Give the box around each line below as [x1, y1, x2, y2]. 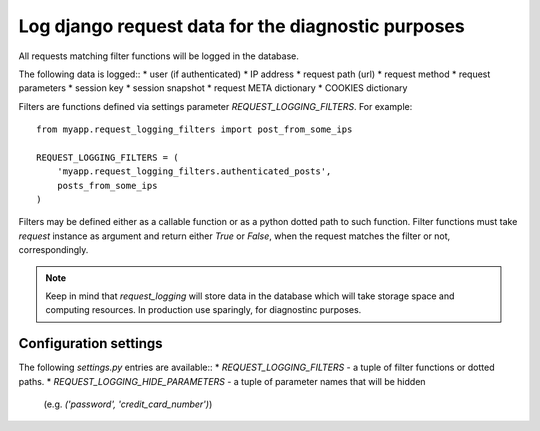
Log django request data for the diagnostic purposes [18, 15, 465, 37]
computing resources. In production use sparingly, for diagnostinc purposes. [45, 304, 362, 316]
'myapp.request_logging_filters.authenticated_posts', [56, 166, 332, 177]
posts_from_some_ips [56, 180, 158, 191]
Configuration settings [18, 335, 164, 352]
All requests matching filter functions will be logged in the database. [18, 50, 299, 62]
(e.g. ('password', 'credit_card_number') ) [43, 398, 213, 410]
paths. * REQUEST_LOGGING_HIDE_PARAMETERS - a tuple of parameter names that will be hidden [18, 375, 426, 387]
